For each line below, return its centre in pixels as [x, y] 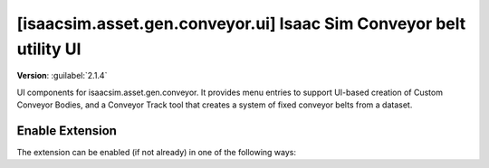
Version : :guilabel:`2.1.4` [62, 76]
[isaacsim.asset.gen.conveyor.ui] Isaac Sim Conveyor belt [241, 23]
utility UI [49, 49]
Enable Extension [67, 131]
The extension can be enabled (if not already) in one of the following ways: [157, 153]
